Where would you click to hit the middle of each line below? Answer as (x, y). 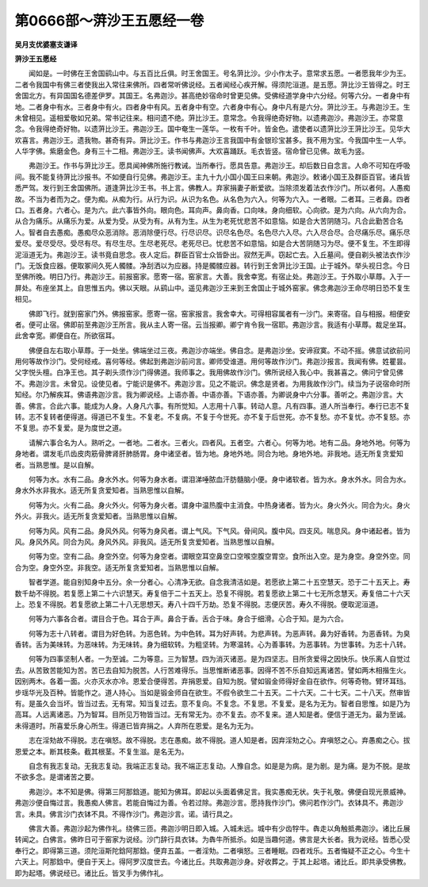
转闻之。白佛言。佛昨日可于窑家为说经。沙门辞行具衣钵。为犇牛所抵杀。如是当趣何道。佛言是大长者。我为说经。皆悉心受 (212, 839)
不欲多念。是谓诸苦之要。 (56, 777)
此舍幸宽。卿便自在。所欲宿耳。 (67, 336)
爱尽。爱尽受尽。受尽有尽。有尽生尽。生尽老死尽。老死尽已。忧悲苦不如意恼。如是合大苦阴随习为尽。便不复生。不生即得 (212, 244)
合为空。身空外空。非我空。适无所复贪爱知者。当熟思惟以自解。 (119, 567)
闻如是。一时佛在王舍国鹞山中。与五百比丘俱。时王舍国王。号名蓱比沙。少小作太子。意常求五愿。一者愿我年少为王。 (219, 73)
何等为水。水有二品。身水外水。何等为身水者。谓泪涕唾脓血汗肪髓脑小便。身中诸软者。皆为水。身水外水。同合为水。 (219, 479)
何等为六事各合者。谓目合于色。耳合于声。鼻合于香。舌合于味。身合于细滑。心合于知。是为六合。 (188, 619)
